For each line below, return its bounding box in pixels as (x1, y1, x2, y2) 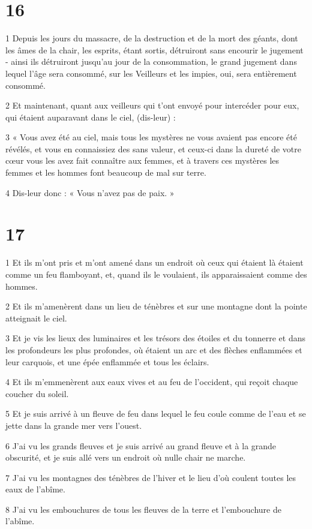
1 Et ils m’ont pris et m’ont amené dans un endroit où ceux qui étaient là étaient (5, 256, 304, 269)
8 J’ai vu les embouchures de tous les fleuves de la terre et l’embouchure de (5, 503, 281, 515)
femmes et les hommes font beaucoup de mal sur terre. (5, 166, 206, 179)
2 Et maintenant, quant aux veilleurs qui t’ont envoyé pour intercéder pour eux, (5, 99, 299, 112)
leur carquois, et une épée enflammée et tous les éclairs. (5, 355, 209, 368)
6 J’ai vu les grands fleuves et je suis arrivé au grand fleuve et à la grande (5, 439, 277, 452)
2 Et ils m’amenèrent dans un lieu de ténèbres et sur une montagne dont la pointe (5, 300, 307, 312)
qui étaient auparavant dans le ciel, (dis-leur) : (5, 110, 176, 123)
